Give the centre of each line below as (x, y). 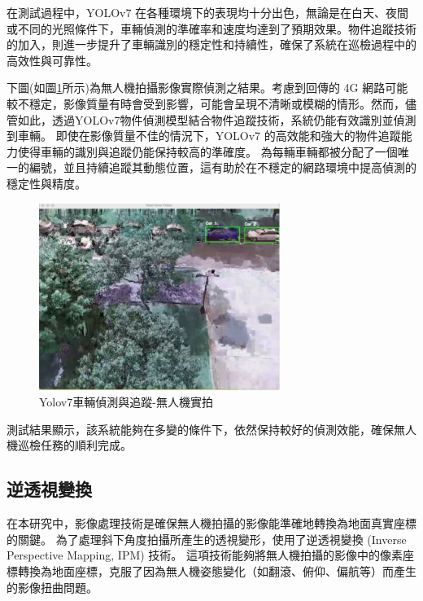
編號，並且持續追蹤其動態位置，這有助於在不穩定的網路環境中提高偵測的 (222, 167)
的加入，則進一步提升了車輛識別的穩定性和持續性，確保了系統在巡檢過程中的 (211, 44)
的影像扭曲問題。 (52, 587)
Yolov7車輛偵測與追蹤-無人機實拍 (126, 402)
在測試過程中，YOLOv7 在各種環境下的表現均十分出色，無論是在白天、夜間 (208, 12)
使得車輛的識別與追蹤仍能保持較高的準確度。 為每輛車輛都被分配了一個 (207, 151)
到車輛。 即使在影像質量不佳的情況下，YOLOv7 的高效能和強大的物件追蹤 (204, 136)
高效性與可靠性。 (52, 60)
